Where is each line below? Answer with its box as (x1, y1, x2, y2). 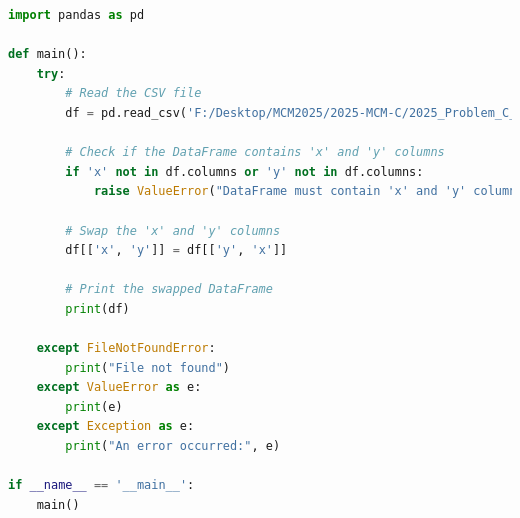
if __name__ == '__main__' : (8, 478, 195, 493)
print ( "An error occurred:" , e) (65, 439, 281, 454)
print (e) (65, 399, 123, 414)
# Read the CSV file (65, 86, 202, 101)
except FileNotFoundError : (36, 341, 216, 356)
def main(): (8, 47, 87, 62)
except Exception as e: (36, 419, 195, 434)
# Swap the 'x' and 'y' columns (65, 223, 281, 238)
